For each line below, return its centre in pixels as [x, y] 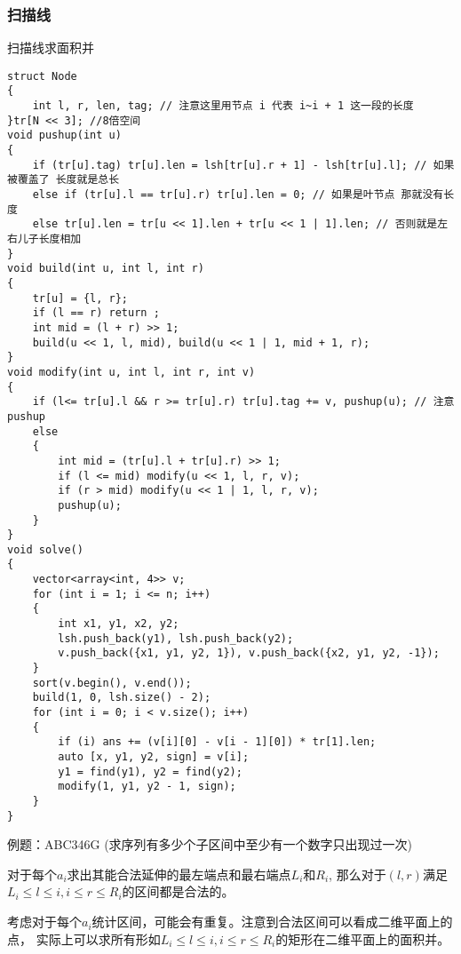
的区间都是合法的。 [178, 891]
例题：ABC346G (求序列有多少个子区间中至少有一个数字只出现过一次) [210, 844]
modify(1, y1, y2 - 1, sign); [147, 787]
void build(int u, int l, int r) [106, 269]
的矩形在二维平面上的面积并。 [363, 938]
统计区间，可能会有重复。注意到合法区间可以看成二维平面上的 [272, 922]
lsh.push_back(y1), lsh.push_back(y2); [176, 638]
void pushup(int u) [64, 135]
